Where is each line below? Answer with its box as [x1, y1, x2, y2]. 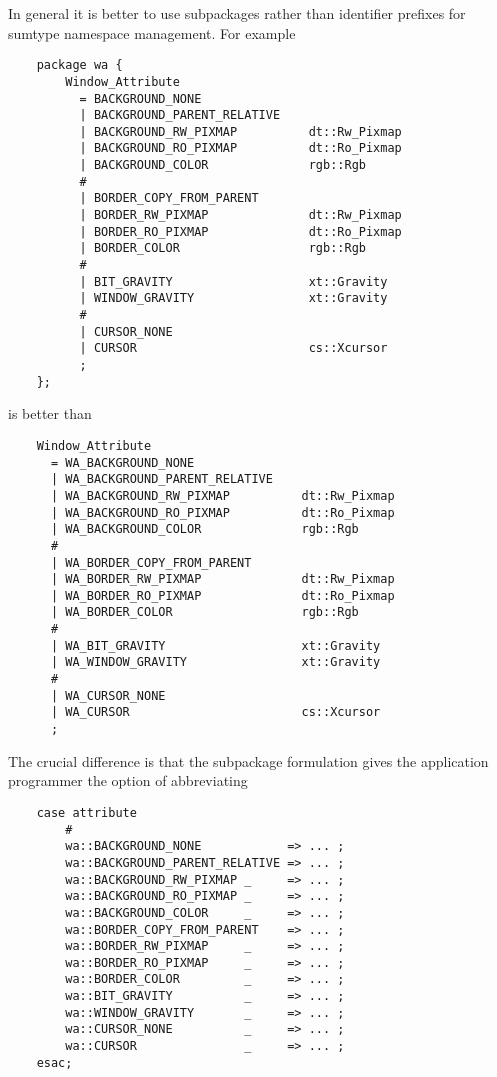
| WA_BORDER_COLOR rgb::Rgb [50, 605, 359, 620]
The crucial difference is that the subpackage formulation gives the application [8, 750, 489, 771]
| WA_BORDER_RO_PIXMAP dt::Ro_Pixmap [50, 588, 395, 603]
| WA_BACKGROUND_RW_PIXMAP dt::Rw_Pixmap [50, 488, 395, 503]
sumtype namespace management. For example [8, 22, 296, 43]
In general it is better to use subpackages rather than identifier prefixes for [8, 3, 466, 23]
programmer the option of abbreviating [8, 770, 248, 791]
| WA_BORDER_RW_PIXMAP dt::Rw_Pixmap [50, 572, 395, 587]
